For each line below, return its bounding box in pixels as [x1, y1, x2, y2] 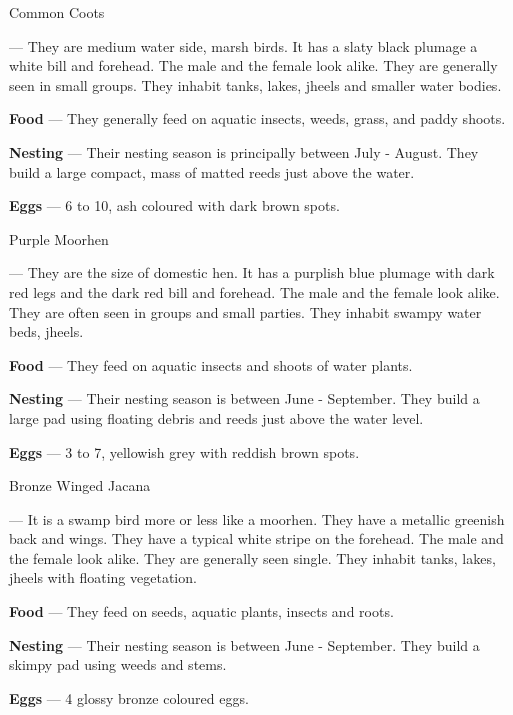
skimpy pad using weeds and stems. [9, 654, 227, 675]
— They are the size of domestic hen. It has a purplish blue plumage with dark [9, 262, 495, 283]
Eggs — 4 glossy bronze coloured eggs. [9, 687, 249, 708]
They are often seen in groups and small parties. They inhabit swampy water [9, 301, 482, 322]
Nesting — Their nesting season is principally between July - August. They [9, 141, 479, 162]
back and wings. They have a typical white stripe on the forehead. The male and [9, 528, 504, 549]
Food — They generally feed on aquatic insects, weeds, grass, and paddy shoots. [9, 108, 506, 129]
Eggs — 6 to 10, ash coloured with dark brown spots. [9, 195, 340, 216]
